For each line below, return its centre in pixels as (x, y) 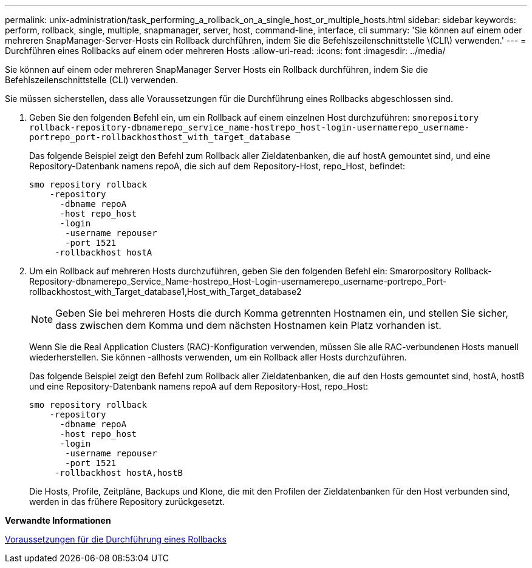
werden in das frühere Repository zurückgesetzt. (127, 502)
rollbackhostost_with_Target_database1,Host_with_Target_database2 (165, 292)
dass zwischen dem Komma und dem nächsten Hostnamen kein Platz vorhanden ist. (248, 325)
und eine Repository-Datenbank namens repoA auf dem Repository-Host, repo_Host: (199, 386)
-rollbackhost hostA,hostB (119, 473)
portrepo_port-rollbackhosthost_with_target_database (160, 137)
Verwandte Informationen (58, 520)
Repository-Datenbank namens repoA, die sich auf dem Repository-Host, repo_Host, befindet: (217, 166)
